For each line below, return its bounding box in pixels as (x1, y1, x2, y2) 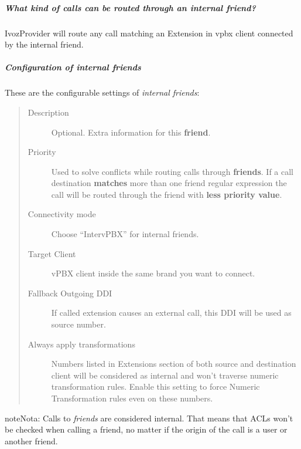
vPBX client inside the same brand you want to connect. (51, 267, 255, 279)
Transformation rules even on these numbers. (51, 392, 213, 404)
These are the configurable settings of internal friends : (5, 86, 200, 99)
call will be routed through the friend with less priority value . (51, 188, 282, 200)
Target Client (28, 247, 76, 259)
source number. (51, 318, 106, 330)
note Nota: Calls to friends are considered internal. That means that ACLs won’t (5, 411, 293, 424)
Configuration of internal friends (5, 61, 141, 73)
